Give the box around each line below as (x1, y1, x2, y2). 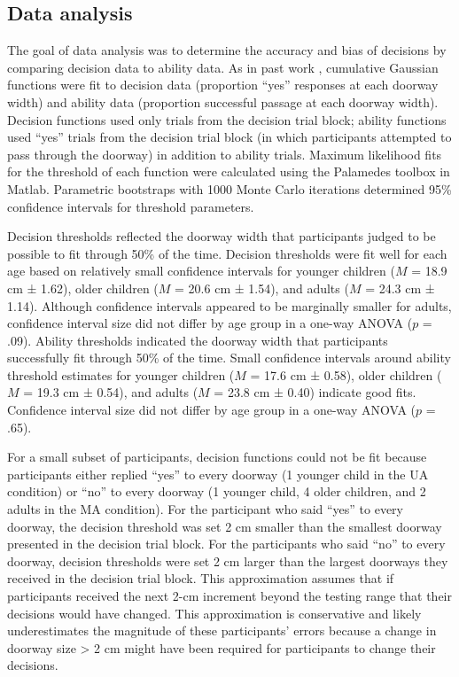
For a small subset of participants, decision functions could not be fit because (7, 447, 427, 466)
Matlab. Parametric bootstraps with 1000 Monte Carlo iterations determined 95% (7, 179, 452, 198)
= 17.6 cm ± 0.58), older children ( (250, 365, 442, 384)
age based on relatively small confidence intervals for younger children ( (7, 261, 395, 280)
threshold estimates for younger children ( (7, 365, 235, 384)
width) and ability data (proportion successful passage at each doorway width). (7, 92, 439, 111)
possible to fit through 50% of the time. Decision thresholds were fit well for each (7, 244, 447, 262)
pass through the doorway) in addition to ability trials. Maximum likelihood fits (7, 144, 442, 163)
